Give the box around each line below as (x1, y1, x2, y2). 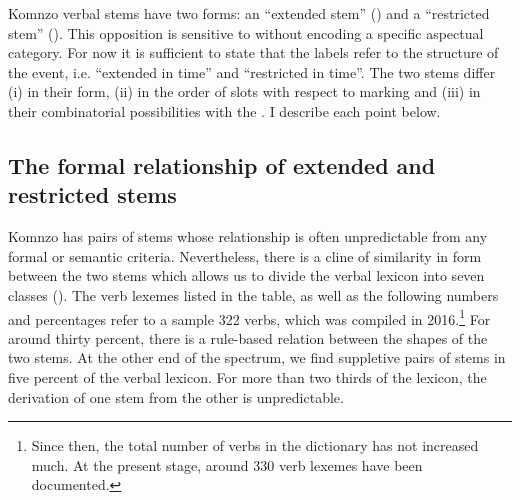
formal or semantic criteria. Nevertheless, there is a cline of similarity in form (8, 245, 482, 266)
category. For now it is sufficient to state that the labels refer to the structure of (8, 42, 499, 63)
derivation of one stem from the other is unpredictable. (8, 386, 344, 407)
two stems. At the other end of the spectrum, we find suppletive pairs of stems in (8, 347, 506, 368)
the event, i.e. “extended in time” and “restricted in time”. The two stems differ (8, 61, 496, 82)
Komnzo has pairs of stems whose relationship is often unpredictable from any (8, 226, 488, 247)
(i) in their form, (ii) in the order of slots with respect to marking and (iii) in (8, 81, 481, 102)
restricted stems (8, 179, 177, 210)
